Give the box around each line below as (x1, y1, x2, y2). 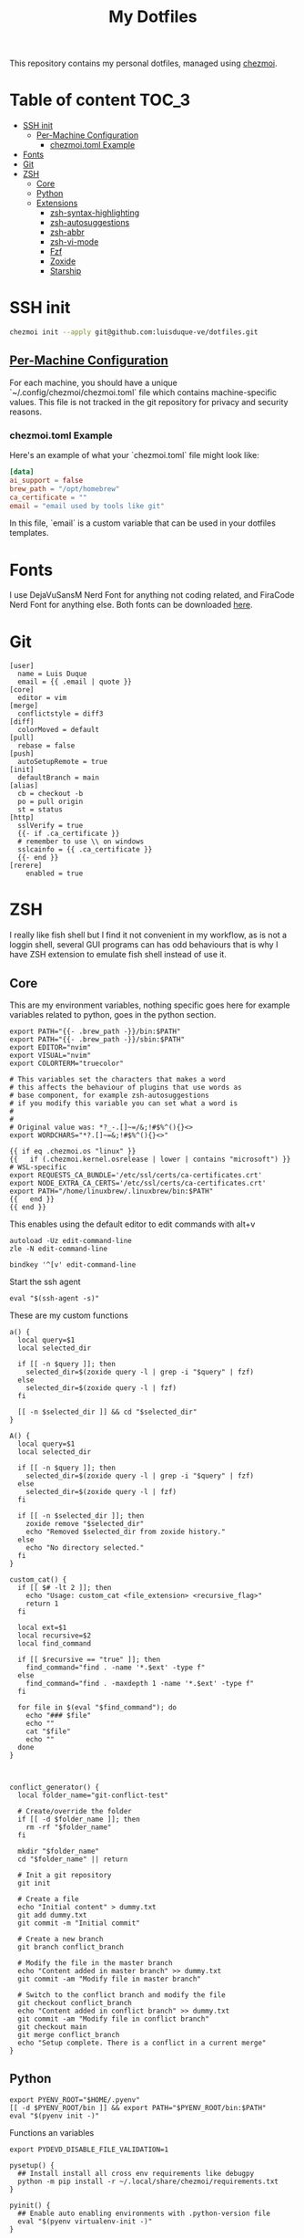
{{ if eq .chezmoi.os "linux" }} (9, 1147, 137, 1156)
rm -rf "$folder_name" (25, 1823, 112, 1832)
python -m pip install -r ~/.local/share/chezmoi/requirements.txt (17, 2177, 279, 2186)
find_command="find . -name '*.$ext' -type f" (25, 1663, 206, 1672)
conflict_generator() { (9, 1783, 100, 1793)
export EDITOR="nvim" (9, 1043, 92, 1052)
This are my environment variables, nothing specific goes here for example (9, 999, 291, 1010)
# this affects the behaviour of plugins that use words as (9, 1083, 243, 1093)
